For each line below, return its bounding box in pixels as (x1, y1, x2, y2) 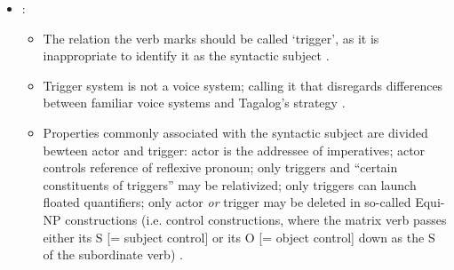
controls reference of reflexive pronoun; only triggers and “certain (43, 158, 398, 177)
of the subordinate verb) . (43, 245, 183, 264)
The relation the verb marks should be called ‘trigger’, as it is (43, 28, 379, 47)
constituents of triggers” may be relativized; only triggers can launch (43, 175, 417, 194)
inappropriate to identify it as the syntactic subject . (43, 46, 330, 65)
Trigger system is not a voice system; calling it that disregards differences (43, 75, 443, 94)
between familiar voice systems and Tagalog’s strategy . (43, 93, 346, 112)
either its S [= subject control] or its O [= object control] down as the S (43, 227, 435, 246)
